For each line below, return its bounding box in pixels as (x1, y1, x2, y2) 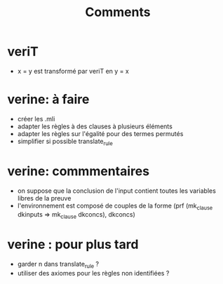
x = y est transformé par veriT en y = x (17, 67, 130, 75)
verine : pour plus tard (7, 236, 139, 252)
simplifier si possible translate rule (17, 137, 114, 147)
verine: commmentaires (7, 163, 149, 179)
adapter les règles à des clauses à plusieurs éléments (17, 122, 173, 130)
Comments (85, 4, 151, 20)
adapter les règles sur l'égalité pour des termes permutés (17, 129, 184, 137)
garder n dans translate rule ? (17, 260, 100, 270)
